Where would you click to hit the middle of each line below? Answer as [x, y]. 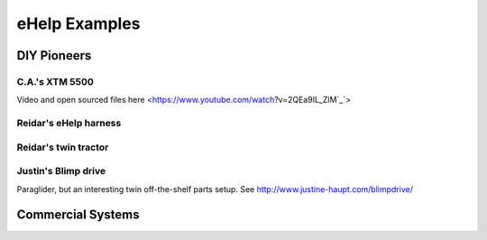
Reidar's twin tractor [63, 147]
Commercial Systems [78, 215]
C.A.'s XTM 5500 [55, 81]
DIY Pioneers [54, 55]
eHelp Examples [78, 23]
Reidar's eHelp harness [69, 124]
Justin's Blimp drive [61, 171]
